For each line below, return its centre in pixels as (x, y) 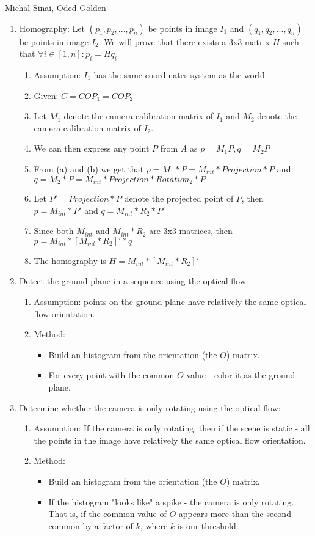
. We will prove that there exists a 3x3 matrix (184, 41)
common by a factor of (91, 525)
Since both (54, 231)
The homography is (70, 260)
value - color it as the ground (241, 375)
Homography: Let (52, 28)
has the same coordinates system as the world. (180, 74)
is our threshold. (208, 525)
